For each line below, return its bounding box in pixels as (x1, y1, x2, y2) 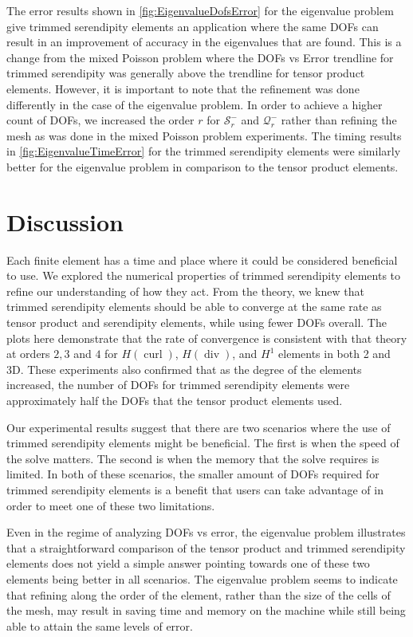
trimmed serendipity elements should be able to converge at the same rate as (6, 298, 382, 315)
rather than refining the (281, 112, 397, 128)
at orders (6, 345, 50, 362)
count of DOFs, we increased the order (6, 112, 195, 128)
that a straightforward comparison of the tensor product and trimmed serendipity (6, 539, 406, 556)
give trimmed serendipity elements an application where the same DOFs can (6, 18, 379, 34)
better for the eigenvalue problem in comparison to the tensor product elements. (6, 158, 399, 175)
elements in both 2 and (278, 345, 391, 362)
